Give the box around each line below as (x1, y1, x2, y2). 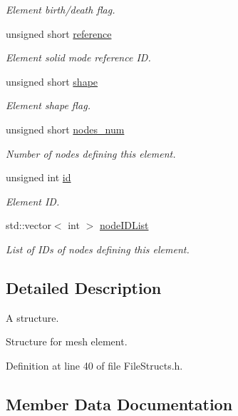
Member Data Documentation (6, 392, 233, 415)
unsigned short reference (6, 26, 112, 41)
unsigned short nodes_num (6, 121, 125, 136)
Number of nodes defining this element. (6, 146, 176, 161)
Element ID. (6, 193, 60, 208)
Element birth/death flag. (6, 2, 115, 16)
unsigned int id (6, 170, 71, 185)
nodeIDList (99, 218, 149, 233)
